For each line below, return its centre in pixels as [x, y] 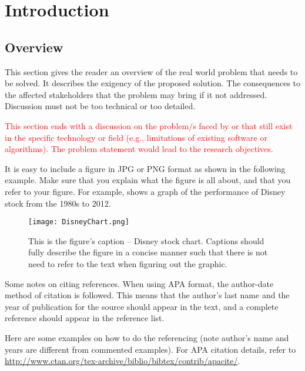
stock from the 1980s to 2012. [58, 203]
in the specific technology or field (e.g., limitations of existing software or [136, 137]
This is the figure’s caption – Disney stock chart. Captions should [146, 240]
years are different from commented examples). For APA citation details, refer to [150, 349]
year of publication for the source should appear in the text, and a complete [142, 306]
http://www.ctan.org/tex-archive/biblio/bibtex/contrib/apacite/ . [123, 361]
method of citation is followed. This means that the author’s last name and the [147, 295]
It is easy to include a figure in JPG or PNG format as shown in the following [145, 168]
